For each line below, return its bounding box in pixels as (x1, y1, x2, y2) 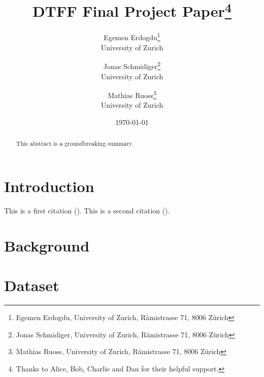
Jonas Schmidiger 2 (103, 59, 161, 71)
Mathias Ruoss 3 (108, 88, 156, 100)
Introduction (4, 176, 94, 197)
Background (4, 235, 90, 256)
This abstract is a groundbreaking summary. (16, 139, 134, 148)
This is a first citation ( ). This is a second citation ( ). (4, 205, 170, 215)
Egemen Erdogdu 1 (104, 30, 160, 43)
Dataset (4, 275, 59, 296)
